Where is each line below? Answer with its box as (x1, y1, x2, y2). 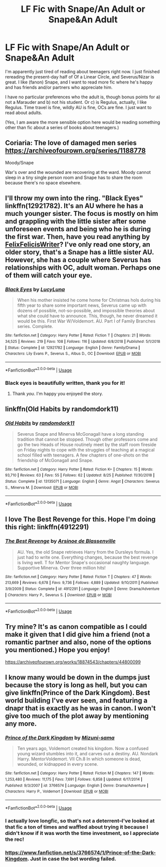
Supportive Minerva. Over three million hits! (17, 565, 106, 571)
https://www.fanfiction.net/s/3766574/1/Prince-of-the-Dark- (5, 849, 156, 856)
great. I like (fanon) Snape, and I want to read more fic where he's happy (5, 79, 153, 85)
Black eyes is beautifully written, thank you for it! (5, 379, 125, 386)
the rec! (5, 836, 24, 843)
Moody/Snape (5, 160, 34, 165)
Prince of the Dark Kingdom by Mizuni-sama (5, 735, 115, 742)
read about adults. (5, 110, 42, 116)
